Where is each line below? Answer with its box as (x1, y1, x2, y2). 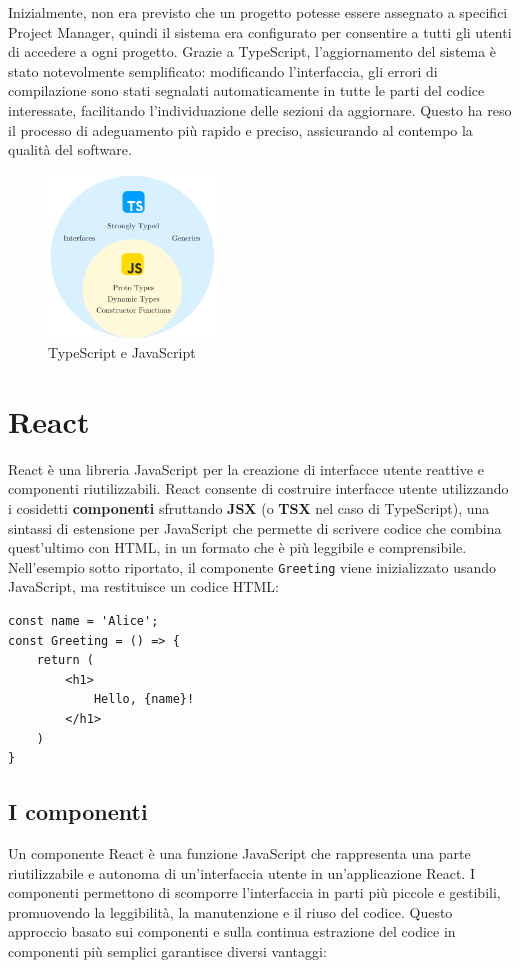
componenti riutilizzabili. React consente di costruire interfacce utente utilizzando (8, 478, 509, 499)
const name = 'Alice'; (8, 614, 159, 629)
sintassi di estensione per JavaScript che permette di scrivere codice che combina (8, 517, 502, 538)
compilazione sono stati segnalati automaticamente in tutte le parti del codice (8, 80, 485, 101)
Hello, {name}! (93, 692, 195, 707)
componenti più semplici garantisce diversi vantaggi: (8, 940, 327, 961)
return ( (36, 653, 94, 668)
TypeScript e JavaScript (48, 342, 196, 363)
